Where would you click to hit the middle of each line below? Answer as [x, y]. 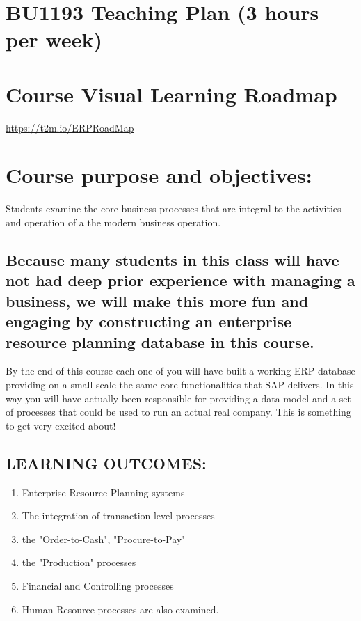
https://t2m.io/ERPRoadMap [70, 127]
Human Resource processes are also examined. [120, 609]
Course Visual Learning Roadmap [171, 94]
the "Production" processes [79, 562]
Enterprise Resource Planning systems [103, 492]
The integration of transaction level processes [118, 516]
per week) [54, 39]
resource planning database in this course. [160, 341]
